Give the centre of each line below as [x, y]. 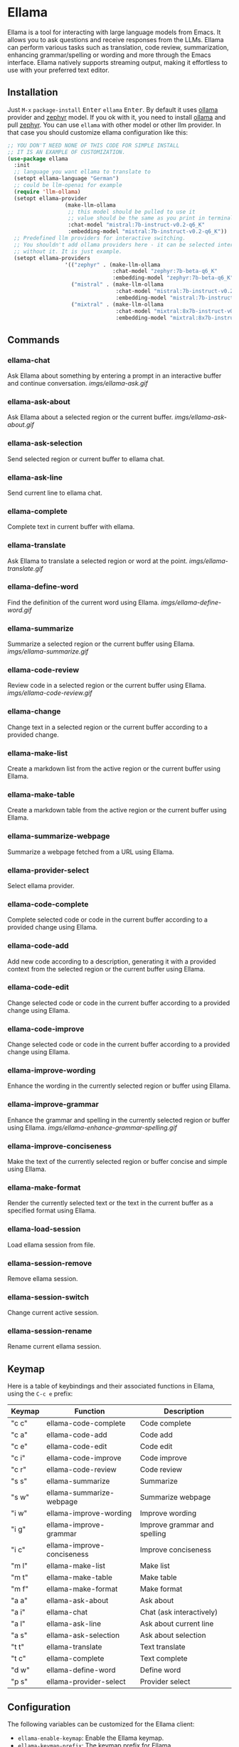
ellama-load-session [44, 1229]
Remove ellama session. [43, 1278]
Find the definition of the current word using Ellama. [84, 602]
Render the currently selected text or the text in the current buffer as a [110, 1203]
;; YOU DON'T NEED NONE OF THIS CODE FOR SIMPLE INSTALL [94, 145]
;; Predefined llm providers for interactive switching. [100, 238]
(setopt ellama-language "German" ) [67, 179]
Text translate [163, 1647]
